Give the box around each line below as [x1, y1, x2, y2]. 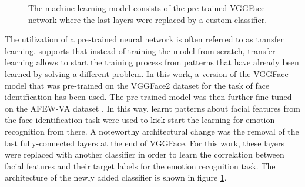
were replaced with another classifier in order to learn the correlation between [5, 148, 284, 161]
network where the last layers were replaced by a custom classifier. [28, 13, 267, 25]
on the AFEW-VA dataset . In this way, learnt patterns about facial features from [5, 102, 300, 114]
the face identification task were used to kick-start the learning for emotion [5, 113, 275, 126]
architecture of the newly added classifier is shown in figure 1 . [5, 171, 227, 183]
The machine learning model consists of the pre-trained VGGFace [28, 2, 265, 14]
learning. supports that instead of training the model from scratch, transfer [5, 44, 276, 56]
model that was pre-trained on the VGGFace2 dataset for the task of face [5, 79, 270, 91]
